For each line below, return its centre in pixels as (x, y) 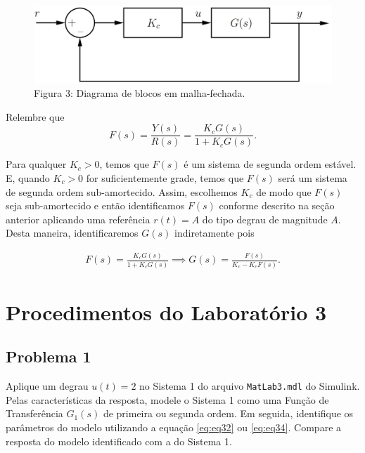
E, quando (28, 177)
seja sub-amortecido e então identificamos (95, 205)
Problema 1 (49, 356)
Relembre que (35, 116)
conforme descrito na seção (277, 205)
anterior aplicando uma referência (78, 219)
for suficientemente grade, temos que (165, 177)
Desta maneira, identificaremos (72, 233)
